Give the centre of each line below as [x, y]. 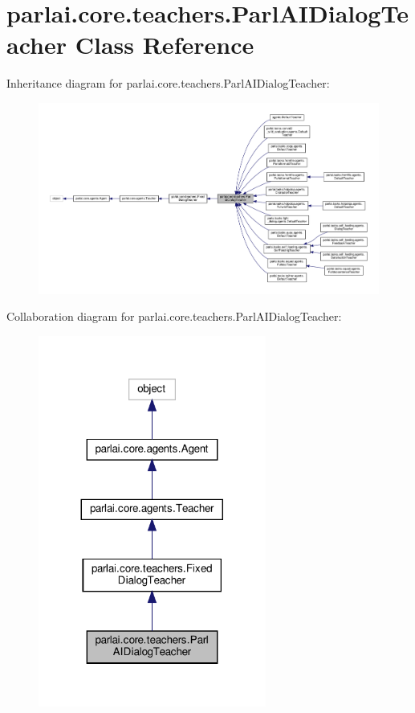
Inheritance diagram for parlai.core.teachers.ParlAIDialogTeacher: [168, 83]
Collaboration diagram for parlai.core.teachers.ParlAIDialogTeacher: [174, 316]
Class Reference [165, 45]
